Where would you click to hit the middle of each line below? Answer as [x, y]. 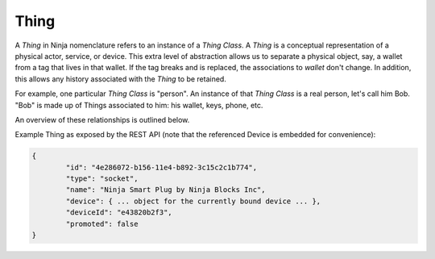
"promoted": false [102, 223]
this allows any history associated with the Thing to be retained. [121, 79]
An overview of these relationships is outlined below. [102, 119]
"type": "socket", [102, 179]
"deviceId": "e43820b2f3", [119, 213]
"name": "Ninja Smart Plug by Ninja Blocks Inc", [166, 190]
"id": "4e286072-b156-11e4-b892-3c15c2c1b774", [162, 167]
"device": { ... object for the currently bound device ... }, [193, 201]
